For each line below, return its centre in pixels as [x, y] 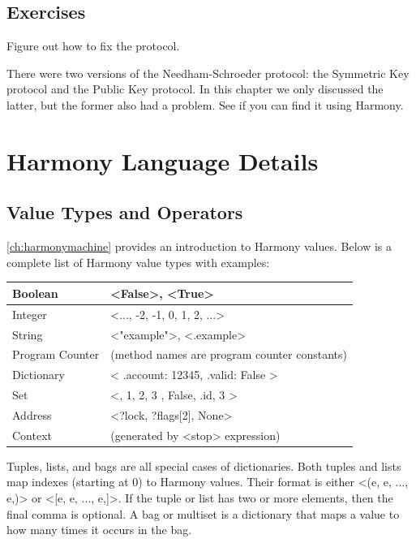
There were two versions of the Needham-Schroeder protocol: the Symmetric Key [208, 73]
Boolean [35, 293]
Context [32, 435]
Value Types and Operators [125, 212]
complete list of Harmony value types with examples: [138, 262]
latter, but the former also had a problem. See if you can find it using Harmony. [205, 104]
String [28, 334]
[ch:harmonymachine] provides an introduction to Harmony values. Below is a [199, 246]
